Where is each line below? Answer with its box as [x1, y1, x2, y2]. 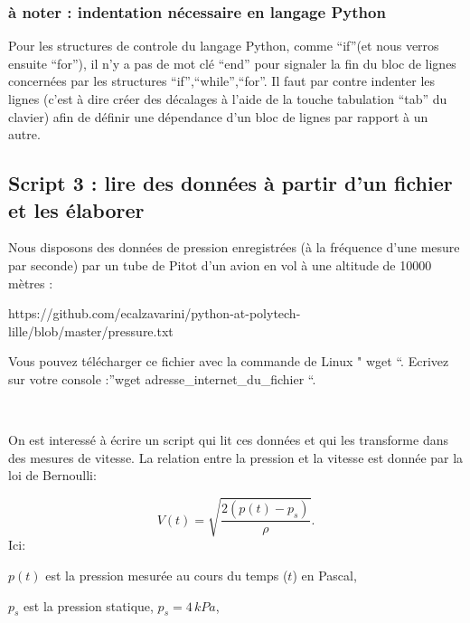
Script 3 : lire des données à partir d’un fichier [8, 169, 453, 197]
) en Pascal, [292, 566, 357, 585]
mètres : [8, 273, 53, 292]
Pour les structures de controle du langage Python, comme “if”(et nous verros [8, 36, 439, 55]
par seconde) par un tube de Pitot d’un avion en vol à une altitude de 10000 [8, 255, 432, 274]
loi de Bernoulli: [8, 466, 97, 485]
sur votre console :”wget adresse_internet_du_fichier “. [8, 369, 316, 388]
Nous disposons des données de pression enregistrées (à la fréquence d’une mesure [8, 238, 460, 257]
